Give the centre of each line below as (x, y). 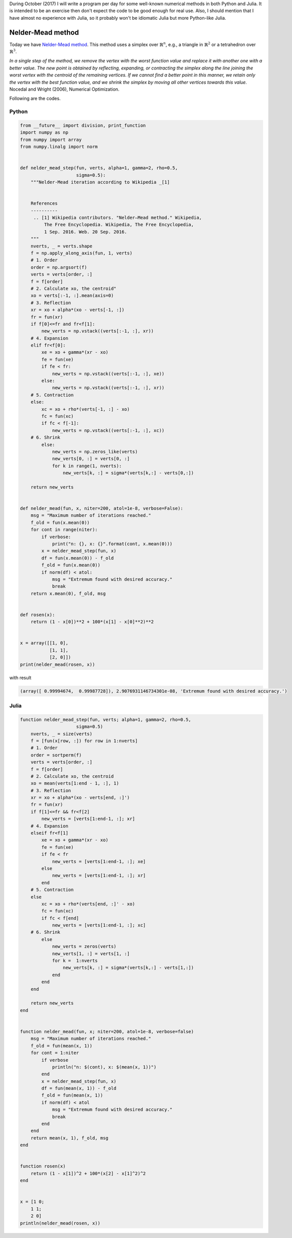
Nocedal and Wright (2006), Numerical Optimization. (64, 89)
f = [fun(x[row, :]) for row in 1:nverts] (84, 741)
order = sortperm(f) (56, 755)
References (44, 203)
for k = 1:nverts (75, 961)
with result (20, 678)
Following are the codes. (35, 98)
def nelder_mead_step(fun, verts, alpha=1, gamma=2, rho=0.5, (99, 168)
